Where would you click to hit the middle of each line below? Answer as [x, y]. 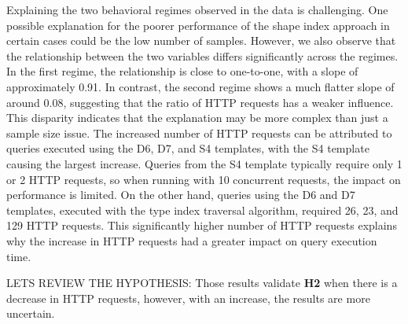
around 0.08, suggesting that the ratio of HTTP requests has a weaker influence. [200, 102]
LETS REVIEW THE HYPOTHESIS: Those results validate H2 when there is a [202, 283]
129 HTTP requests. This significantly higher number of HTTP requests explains [202, 225]
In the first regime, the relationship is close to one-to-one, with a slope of [182, 71]
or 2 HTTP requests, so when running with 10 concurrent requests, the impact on [204, 179]
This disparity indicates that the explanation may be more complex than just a [197, 118]
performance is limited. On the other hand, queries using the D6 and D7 [181, 195]
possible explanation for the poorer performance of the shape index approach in [198, 25]
